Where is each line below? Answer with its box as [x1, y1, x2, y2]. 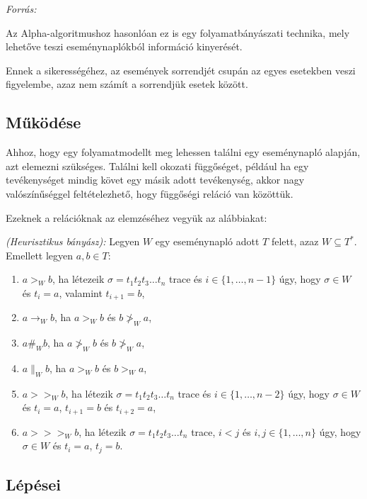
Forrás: [6, 1, 37, 16]
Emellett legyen [6, 247, 74, 262]
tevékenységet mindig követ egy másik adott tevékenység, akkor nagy [6, 172, 305, 187]
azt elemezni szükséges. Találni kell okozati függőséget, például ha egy [6, 158, 309, 173]
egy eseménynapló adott [155, 234, 260, 249]
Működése [6, 111, 81, 133]
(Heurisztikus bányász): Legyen [6, 234, 140, 249]
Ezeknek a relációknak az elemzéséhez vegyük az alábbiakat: [6, 210, 267, 225]
